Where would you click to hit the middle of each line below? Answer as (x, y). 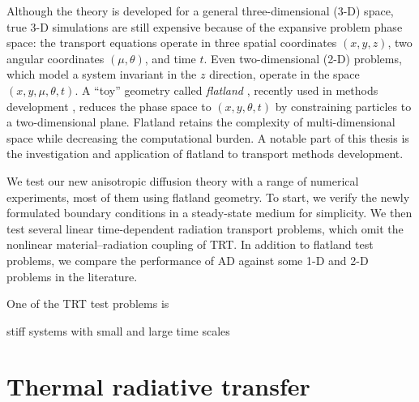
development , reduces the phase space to (109, 106)
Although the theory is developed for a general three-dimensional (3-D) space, (200, 11)
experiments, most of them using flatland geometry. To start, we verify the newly (208, 197)
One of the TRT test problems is (88, 304)
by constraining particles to (343, 106)
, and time (170, 58)
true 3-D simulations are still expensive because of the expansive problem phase (205, 26)
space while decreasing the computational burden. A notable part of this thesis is (208, 137)
